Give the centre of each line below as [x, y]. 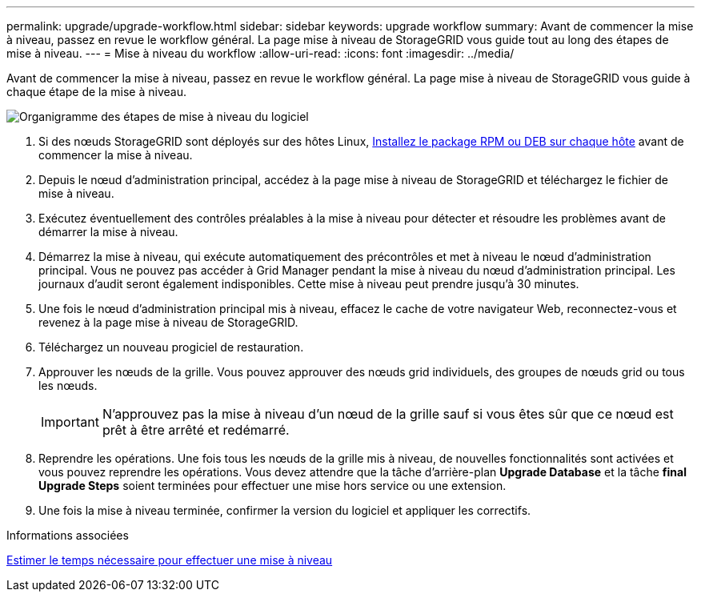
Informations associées [68, 535]
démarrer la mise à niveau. [108, 232]
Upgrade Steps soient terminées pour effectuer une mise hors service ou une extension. [272, 486]
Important [70, 422]
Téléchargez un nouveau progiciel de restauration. [171, 347]
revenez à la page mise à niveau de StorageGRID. [168, 322]
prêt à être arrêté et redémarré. [196, 430]
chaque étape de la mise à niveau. [96, 92]
